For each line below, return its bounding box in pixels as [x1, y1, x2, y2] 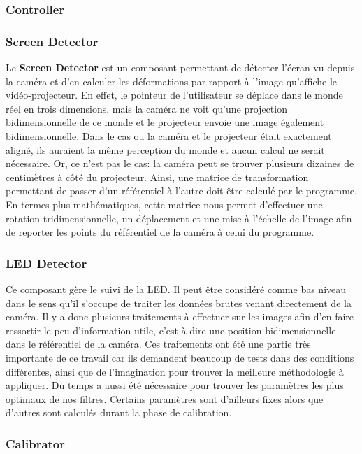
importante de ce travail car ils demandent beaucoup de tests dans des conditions [6, 350, 354, 364]
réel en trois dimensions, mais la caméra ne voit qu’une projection [6, 101, 287, 115]
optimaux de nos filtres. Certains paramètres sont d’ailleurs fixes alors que [6, 391, 324, 406]
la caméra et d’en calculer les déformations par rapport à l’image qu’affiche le [6, 73, 338, 88]
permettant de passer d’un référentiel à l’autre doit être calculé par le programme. [6, 183, 357, 198]
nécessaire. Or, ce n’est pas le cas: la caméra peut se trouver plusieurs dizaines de [6, 156, 354, 171]
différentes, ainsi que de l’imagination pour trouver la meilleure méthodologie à [6, 364, 344, 378]
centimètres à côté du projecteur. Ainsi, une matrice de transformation [6, 169, 309, 184]
